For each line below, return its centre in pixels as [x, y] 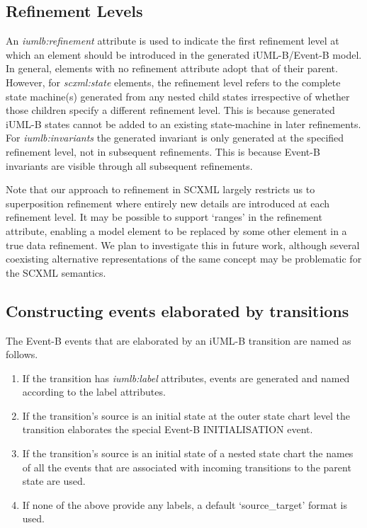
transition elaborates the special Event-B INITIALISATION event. [168, 429]
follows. [22, 354]
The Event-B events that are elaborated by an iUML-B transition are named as [179, 340]
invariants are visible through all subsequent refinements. [129, 165]
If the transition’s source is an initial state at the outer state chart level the [186, 415]
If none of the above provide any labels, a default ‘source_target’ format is [185, 504]
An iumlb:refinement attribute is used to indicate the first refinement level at [173, 41]
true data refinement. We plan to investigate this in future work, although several [183, 245]
